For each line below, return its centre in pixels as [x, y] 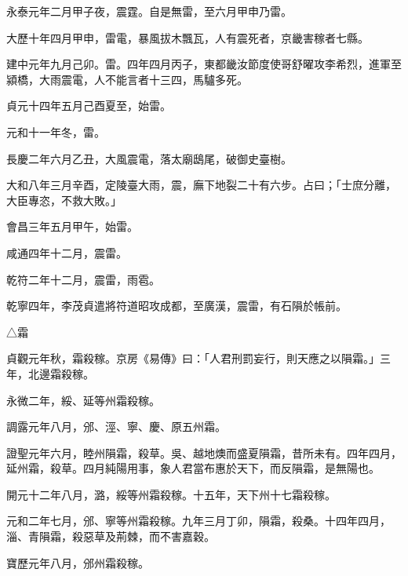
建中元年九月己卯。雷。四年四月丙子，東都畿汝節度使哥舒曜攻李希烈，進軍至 [204, 64]
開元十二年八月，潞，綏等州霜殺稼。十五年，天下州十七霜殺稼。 [171, 494]
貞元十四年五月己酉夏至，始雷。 [89, 106]
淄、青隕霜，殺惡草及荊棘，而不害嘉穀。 [111, 536]
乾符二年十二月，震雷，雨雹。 [83, 279]
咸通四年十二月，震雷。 [67, 252]
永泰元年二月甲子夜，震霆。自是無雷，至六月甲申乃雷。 [149, 11]
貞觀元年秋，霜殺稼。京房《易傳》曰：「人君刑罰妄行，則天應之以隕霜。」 [193, 358]
